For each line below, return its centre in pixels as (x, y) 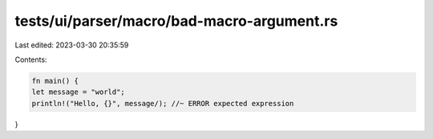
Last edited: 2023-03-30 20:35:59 (72, 45)
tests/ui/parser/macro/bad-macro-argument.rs (176, 21)
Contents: (31, 59)
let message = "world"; (79, 92)
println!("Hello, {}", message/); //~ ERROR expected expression (163, 103)
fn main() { (55, 81)
